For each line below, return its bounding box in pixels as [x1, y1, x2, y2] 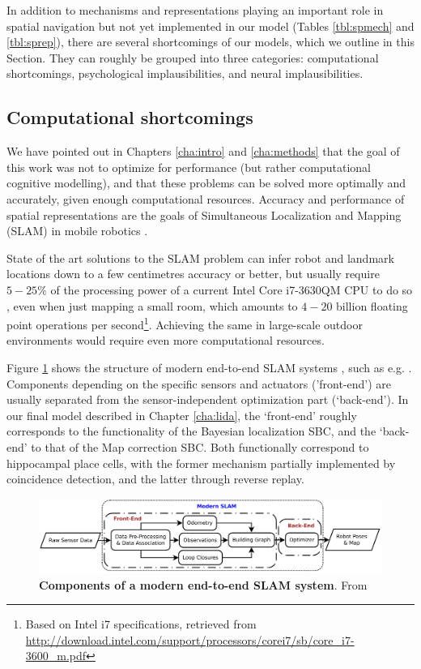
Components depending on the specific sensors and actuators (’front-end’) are [6, 375, 392, 392]
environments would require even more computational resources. [6, 332, 325, 349]
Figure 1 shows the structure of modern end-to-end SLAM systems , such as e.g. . [6, 358, 412, 375]
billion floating [336, 297, 408, 314]
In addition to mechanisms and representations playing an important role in [6, 2, 384, 18]
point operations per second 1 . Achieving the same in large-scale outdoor [6, 314, 363, 332]
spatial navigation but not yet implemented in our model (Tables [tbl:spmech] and [6, 17, 415, 34]
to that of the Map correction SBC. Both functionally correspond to [31, 438, 369, 455]
